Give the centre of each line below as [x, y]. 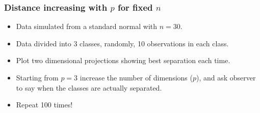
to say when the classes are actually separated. [89, 87]
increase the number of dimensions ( [136, 77]
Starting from [37, 77]
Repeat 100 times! [44, 105]
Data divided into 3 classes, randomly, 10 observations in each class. [122, 43]
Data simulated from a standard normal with [87, 26]
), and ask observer [226, 77]
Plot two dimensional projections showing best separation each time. [123, 60]
